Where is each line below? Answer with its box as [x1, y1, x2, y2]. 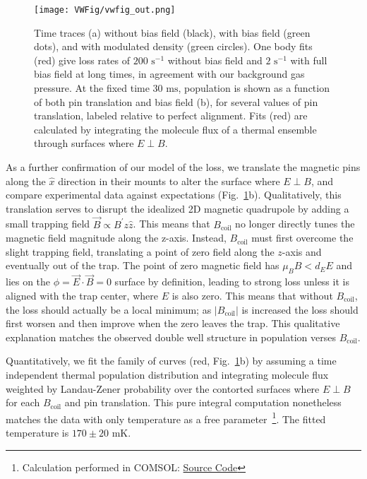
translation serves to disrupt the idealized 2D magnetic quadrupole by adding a [6, 201, 349, 215]
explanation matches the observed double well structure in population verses [6, 329, 336, 344]
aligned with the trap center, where [6, 288, 158, 302]
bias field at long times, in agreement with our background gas [34, 66, 305, 81]
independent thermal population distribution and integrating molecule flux [6, 367, 329, 382]
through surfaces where [34, 136, 134, 150]
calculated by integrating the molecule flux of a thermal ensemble [34, 122, 317, 136]
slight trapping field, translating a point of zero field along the [6, 244, 275, 259]
